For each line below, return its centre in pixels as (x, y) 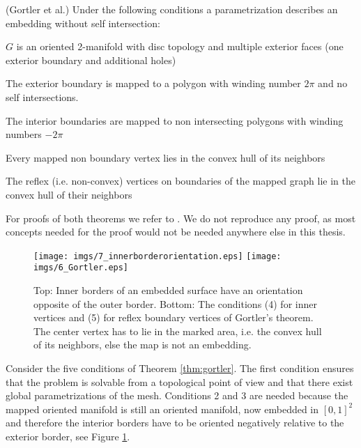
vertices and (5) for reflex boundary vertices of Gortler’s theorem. (174, 317)
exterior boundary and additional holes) (91, 60)
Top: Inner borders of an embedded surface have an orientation (168, 290)
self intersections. (42, 96)
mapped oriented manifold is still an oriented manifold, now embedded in (162, 409)
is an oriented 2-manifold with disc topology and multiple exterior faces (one (180, 46)
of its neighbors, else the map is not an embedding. (143, 345)
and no (333, 83)
